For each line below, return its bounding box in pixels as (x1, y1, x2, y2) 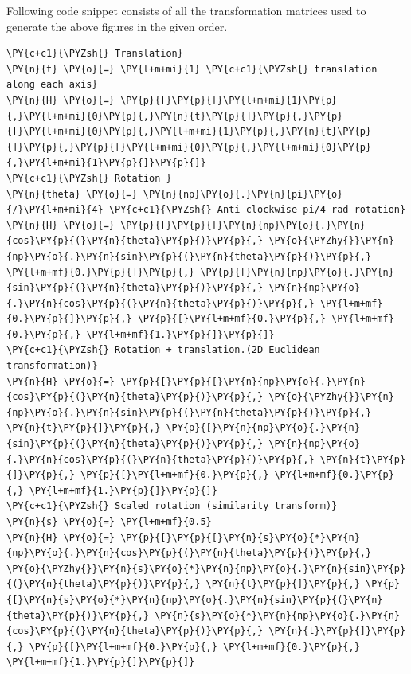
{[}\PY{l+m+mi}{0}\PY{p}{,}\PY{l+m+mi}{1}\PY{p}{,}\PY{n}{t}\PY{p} (6, 126, 372, 138)
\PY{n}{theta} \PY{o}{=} (6, 188, 138, 200)
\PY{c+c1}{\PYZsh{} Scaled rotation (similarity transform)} (6, 500, 338, 512)
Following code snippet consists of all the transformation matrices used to (6, 2, 366, 18)
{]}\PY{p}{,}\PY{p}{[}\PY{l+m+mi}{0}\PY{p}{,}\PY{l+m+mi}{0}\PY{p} (6, 141, 372, 153)
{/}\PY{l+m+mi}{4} (6, 204, 104, 216)
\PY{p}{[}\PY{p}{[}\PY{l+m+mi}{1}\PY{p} (120, 94, 338, 106)
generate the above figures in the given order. (6, 18, 228, 34)
